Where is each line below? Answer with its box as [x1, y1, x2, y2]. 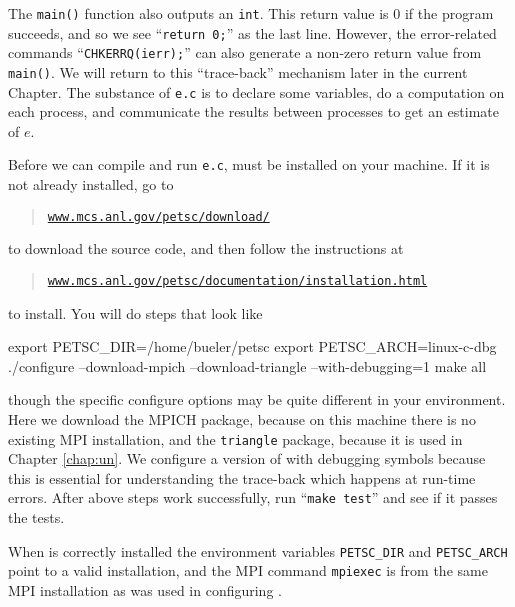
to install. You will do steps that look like [8, 302, 263, 323]
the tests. [8, 507, 65, 528]
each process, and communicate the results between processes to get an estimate [8, 101, 500, 122]
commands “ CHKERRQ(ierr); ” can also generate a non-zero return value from [8, 42, 482, 63]
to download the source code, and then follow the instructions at [8, 238, 404, 259]
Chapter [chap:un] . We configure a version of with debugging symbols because [8, 448, 486, 469]
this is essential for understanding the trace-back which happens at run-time [8, 467, 476, 488]
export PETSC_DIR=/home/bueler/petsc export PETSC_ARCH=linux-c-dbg [8, 336, 497, 357]
